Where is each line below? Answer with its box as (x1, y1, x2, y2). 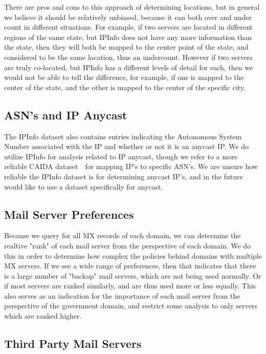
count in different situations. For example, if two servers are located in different (4, 22, 253, 32)
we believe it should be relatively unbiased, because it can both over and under (4, 11, 252, 22)
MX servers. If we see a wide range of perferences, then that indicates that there (4, 260, 256, 271)
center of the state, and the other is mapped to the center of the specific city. (4, 81, 246, 92)
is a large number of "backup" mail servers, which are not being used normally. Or (4, 270, 261, 281)
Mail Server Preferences (4, 206, 134, 222)
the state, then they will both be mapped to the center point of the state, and (4, 41, 249, 52)
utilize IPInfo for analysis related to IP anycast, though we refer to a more (4, 151, 238, 161)
